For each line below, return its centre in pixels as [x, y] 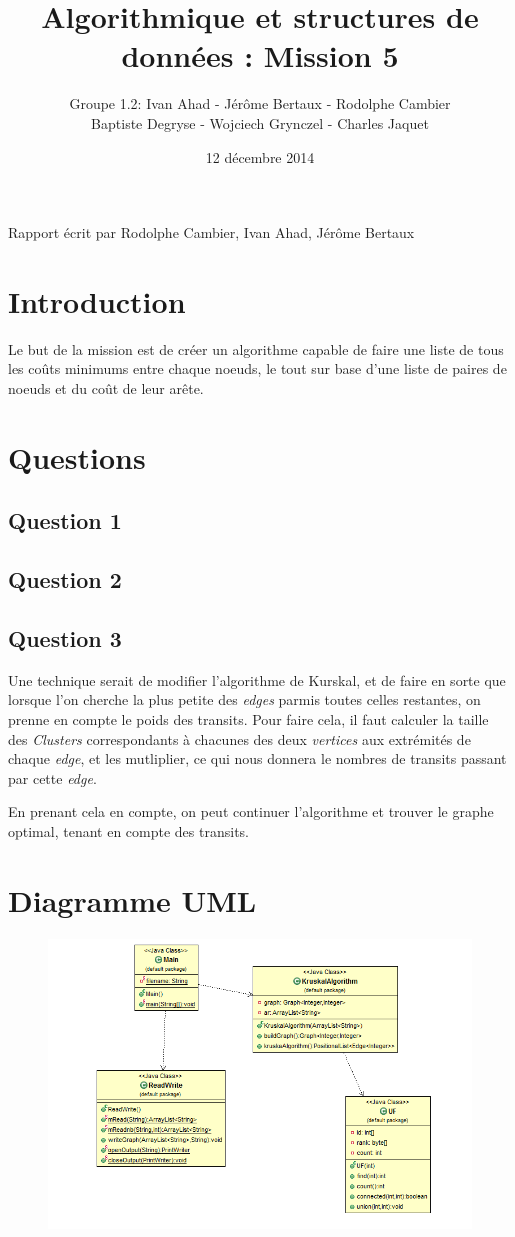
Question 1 [65, 520]
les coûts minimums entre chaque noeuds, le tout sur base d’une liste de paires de [257, 368]
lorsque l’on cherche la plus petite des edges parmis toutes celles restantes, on [244, 699]
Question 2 [65, 579]
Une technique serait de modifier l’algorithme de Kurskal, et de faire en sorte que [257, 679]
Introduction [97, 300]
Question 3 [65, 637]
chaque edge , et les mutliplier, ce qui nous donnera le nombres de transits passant [257, 758]
